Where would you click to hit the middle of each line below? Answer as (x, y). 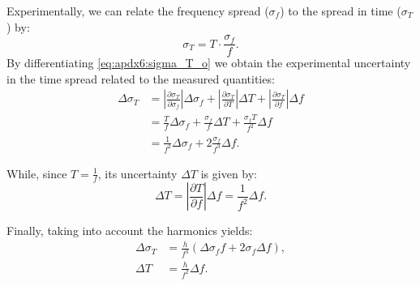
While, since (37, 173)
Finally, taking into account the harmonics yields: (130, 231)
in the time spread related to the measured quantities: (141, 78)
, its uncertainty (137, 173)
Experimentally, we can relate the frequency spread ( (138, 11)
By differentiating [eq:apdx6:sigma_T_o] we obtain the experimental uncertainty (209, 63)
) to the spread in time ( (341, 11)
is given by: (229, 173)
